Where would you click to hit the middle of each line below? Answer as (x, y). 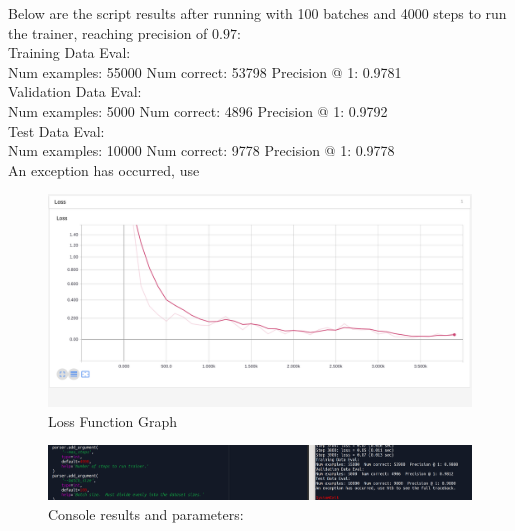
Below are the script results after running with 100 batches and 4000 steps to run (257, 13)
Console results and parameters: (146, 513)
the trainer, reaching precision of (108, 32)
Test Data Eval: (56, 130)
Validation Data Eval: (75, 91)
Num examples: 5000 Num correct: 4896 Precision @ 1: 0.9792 (198, 110)
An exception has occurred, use (104, 169)
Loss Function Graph (113, 420)
